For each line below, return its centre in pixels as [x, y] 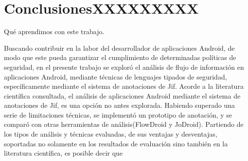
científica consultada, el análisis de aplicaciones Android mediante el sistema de [122, 95]
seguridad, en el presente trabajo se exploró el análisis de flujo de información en [124, 67]
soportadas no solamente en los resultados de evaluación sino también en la [116, 143]
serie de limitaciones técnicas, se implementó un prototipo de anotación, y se [118, 114]
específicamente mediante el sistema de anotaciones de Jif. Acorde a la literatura [124, 86]
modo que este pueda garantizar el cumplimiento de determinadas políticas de [120, 57]
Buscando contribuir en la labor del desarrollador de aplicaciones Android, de [119, 48]
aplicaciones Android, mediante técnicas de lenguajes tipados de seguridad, [115, 76]
